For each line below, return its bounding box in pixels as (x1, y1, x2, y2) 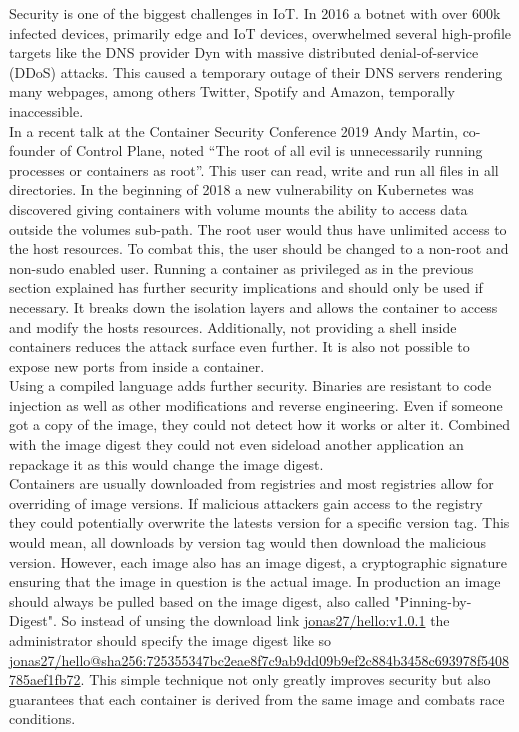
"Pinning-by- (394, 590, 472, 611)
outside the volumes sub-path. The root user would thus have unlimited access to (9, 218, 507, 239)
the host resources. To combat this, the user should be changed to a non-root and (9, 238, 509, 259)
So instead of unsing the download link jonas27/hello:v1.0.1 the (61, 610, 450, 631)
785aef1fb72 (9, 669, 81, 690)
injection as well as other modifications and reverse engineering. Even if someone (9, 394, 503, 415)
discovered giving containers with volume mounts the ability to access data (9, 198, 468, 219)
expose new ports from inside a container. (9, 355, 265, 376)
